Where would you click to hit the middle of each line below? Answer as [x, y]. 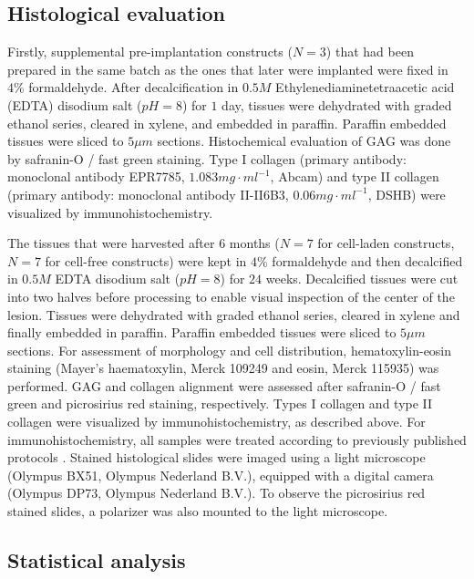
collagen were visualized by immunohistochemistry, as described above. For [216, 422]
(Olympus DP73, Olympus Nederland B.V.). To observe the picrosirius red [216, 493]
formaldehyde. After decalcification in [134, 87]
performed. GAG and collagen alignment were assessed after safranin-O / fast [224, 385]
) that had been [370, 52]
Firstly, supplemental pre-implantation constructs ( [150, 52]
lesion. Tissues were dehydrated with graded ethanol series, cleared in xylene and [234, 314]
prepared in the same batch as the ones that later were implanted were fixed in [228, 69]
